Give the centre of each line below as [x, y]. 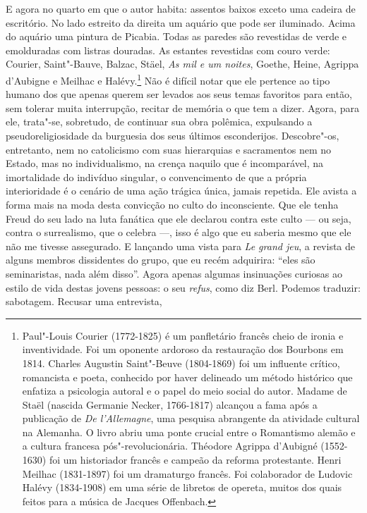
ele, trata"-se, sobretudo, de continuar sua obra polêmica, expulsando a [159, 122]
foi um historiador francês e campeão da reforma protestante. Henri [195, 460]
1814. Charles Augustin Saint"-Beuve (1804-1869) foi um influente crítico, [181, 363]
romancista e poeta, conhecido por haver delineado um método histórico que [187, 377]
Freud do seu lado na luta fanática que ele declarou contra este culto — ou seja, [179, 218]
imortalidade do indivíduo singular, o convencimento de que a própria [156, 177]
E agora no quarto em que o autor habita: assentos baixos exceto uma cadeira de [181, 8]
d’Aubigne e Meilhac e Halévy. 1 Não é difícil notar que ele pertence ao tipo [168, 79]
